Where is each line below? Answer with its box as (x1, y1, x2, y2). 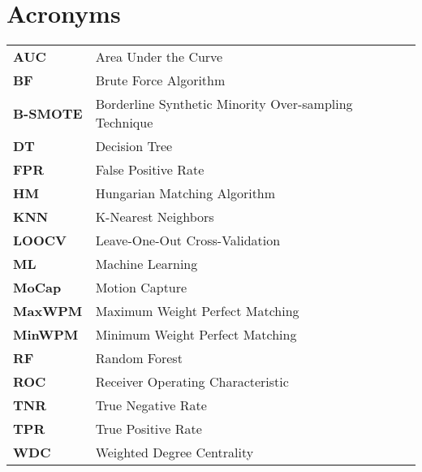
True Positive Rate (95, 419, 202, 439)
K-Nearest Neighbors (95, 207, 214, 227)
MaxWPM (13, 301, 83, 321)
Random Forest (95, 349, 183, 368)
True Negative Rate (95, 396, 207, 415)
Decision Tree (95, 136, 173, 156)
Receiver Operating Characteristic (95, 372, 289, 392)
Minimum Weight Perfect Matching (95, 325, 297, 344)
